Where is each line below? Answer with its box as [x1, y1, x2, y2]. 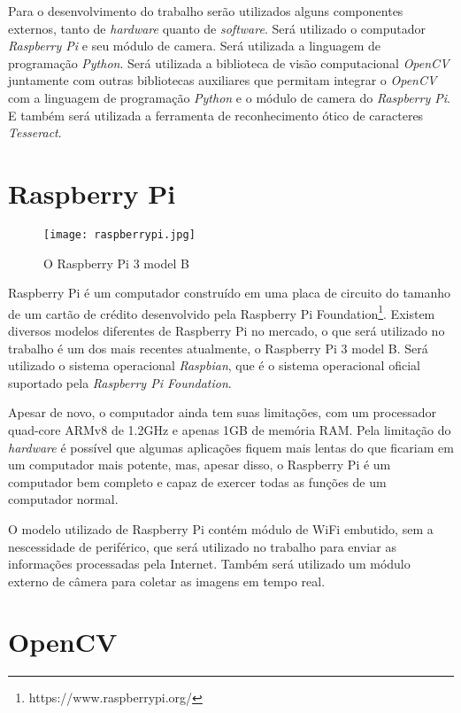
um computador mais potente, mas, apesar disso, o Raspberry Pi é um [8, 455, 391, 474]
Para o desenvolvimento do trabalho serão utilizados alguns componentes [8, 2, 403, 19]
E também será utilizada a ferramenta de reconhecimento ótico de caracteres [8, 105, 424, 124]
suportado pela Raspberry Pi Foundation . [8, 373, 232, 391]
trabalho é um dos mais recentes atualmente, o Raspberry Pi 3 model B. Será [8, 338, 428, 357]
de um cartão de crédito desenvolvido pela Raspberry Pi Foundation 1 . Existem [8, 301, 435, 322]
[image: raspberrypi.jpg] [43, 228, 196, 241]
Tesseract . [8, 123, 62, 142]
